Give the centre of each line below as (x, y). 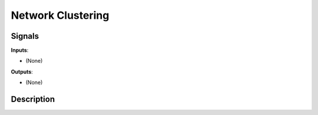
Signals (25, 36)
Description (33, 99)
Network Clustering (60, 15)
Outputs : (22, 72)
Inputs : (20, 50)
